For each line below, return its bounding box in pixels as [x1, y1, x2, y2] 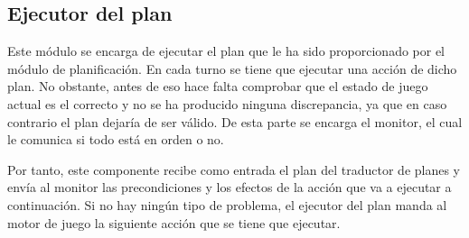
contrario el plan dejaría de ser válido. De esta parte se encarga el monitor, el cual [7, 112, 463, 131]
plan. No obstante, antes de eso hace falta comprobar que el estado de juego [7, 77, 428, 96]
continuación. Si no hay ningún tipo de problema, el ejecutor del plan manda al [7, 195, 447, 214]
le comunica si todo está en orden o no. [7, 130, 224, 149]
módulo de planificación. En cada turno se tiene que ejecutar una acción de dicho [7, 59, 457, 78]
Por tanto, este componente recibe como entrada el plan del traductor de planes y [7, 160, 461, 178]
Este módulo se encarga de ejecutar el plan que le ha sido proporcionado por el [7, 41, 446, 60]
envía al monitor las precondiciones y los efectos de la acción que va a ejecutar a [7, 178, 452, 197]
